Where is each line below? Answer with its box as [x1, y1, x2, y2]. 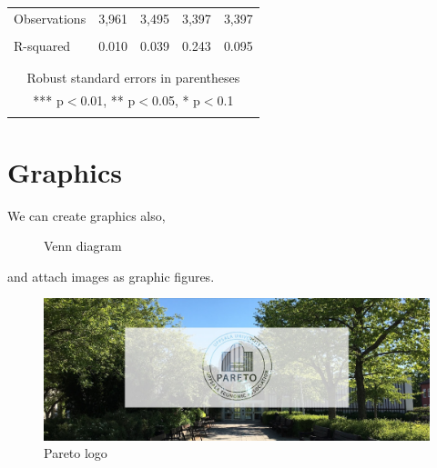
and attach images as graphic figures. [7, 266, 215, 285]
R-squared [14, 35, 71, 55]
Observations [14, 8, 86, 27]
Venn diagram [44, 236, 122, 255]
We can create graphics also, [7, 205, 166, 224]
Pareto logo [44, 443, 107, 463]
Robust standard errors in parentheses [26, 68, 240, 87]
